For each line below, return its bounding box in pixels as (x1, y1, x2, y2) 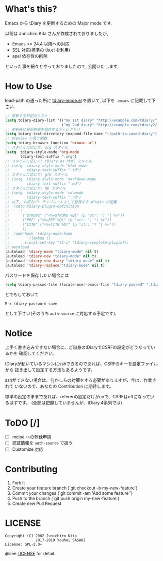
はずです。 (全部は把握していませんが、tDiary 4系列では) (9, 400, 122, 406)
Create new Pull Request (12, 501, 62, 506)
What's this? (5, 3, 57, 15)
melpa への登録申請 (12, 434, 52, 440)
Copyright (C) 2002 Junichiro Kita (5, 534, 77, 539)
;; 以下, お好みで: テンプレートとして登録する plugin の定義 (5, 199, 117, 204)
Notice (5, 328, 33, 339)
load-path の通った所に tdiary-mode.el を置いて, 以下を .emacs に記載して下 (5, 97, 156, 103)
